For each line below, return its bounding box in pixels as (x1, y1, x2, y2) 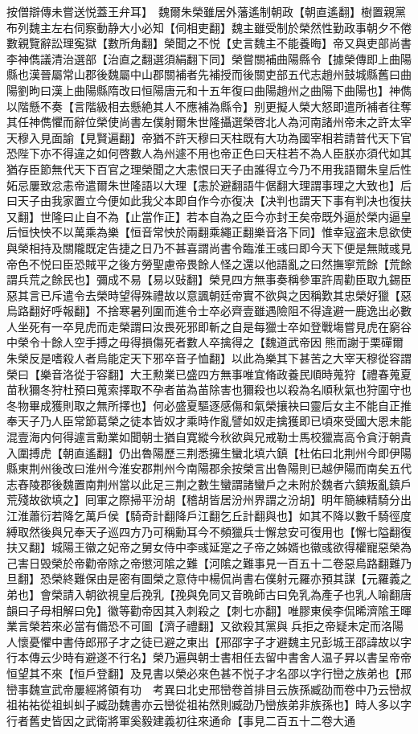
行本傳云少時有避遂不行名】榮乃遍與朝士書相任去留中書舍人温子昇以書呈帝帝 (6, 649, 412, 666)
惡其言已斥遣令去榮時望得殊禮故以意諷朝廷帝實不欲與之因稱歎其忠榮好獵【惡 (6, 286, 412, 303)
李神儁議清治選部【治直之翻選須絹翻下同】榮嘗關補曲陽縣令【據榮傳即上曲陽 (6, 50, 412, 67)
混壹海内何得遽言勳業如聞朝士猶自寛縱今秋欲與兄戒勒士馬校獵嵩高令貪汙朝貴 (6, 429, 412, 445)
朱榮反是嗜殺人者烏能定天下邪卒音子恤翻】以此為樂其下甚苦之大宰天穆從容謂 (6, 350, 412, 367)
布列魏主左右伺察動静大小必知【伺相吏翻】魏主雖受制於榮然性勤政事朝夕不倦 (6, 18, 412, 35)
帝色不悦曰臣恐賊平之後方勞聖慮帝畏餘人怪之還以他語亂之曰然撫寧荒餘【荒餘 (6, 255, 412, 272)
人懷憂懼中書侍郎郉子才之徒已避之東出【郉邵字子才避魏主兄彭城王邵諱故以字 (6, 633, 412, 650)
